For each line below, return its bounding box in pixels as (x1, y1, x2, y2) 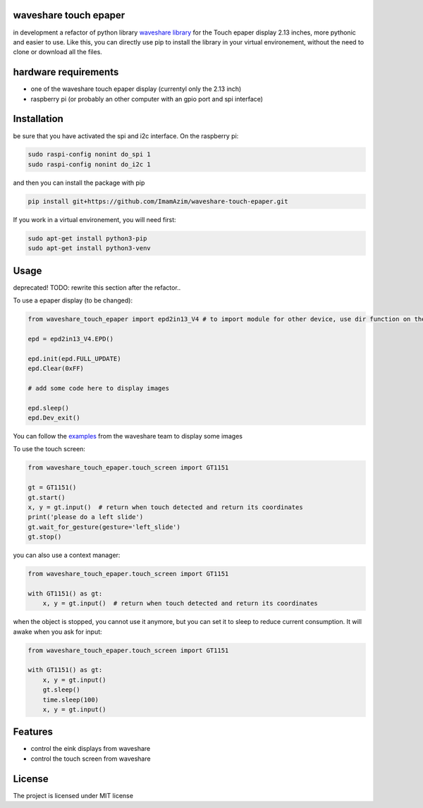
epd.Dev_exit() (27, 413, 80, 422)
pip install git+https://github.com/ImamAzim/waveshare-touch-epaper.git (27, 197, 288, 205)
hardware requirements (13, 66, 119, 78)
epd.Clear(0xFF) (27, 365, 85, 373)
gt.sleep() (42, 686, 80, 694)
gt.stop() (27, 533, 62, 541)
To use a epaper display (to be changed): (13, 296, 133, 305)
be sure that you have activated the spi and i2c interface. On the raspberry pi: (13, 131, 239, 140)
